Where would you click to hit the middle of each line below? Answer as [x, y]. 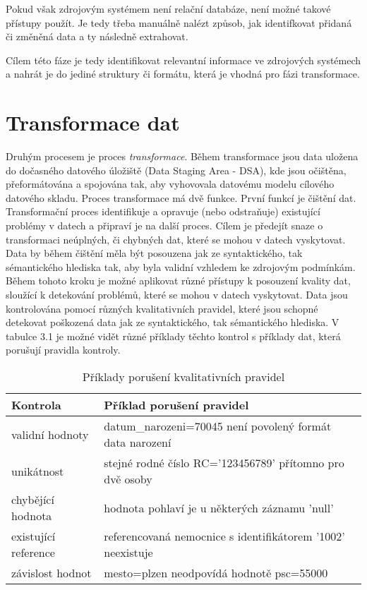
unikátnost [38, 471]
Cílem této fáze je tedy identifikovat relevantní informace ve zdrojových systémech [183, 60]
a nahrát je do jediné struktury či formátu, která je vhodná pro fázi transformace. [183, 74]
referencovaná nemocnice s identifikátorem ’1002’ [224, 536]
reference [33, 552]
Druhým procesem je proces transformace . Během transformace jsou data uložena [182, 156]
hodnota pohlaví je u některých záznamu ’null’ [219, 507]
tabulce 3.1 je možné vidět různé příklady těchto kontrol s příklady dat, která [173, 336]
